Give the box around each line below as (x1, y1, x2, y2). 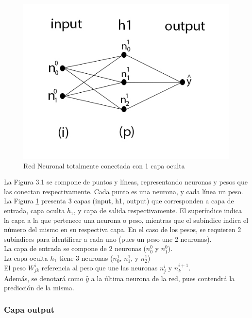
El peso (4, 262, 26, 272)
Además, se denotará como (4, 273, 84, 283)
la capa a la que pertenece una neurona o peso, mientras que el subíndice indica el (4, 215, 249, 225)
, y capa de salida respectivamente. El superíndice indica (73, 205, 242, 216)
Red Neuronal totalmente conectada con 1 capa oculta (23, 160, 185, 170)
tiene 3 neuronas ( (59, 253, 113, 263)
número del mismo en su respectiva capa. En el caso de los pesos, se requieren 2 (4, 224, 241, 234)
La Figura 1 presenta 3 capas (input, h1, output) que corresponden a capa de (4, 196, 234, 206)
